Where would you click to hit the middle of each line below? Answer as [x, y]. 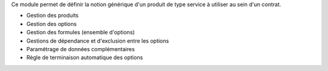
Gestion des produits [53, 16]
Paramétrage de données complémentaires [80, 49]
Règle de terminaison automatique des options [85, 58]
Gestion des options [52, 23]
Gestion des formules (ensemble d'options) [80, 32]
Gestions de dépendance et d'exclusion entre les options [98, 41]
